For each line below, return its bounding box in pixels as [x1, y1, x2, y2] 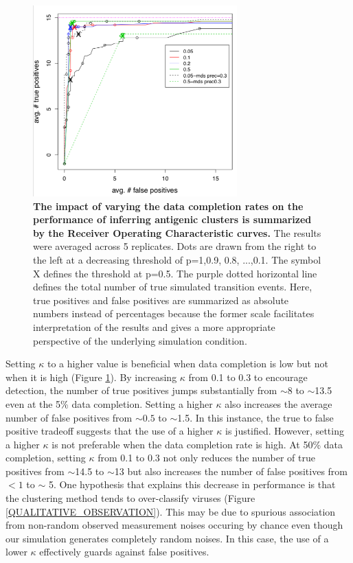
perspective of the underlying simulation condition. [33, 333, 247, 347]
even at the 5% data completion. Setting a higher [5, 396, 213, 411]
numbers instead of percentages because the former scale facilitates [33, 306, 315, 321]
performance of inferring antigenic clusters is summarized [33, 212, 312, 227]
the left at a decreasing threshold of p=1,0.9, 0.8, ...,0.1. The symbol [33, 252, 321, 266]
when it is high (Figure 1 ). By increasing [5, 369, 177, 384]
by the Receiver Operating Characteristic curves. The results [33, 225, 321, 240]
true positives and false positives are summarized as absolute [33, 292, 289, 307]
